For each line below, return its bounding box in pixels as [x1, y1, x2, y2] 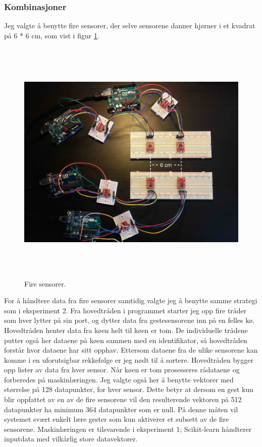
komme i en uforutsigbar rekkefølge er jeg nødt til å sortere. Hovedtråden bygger [4, 354, 253, 365]
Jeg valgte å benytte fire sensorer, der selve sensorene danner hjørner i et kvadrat [4, 20, 255, 31]
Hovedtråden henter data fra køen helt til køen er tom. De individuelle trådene [4, 324, 248, 335]
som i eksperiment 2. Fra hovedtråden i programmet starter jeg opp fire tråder [4, 305, 247, 315]
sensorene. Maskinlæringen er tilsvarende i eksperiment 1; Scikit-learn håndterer [4, 423, 252, 434]
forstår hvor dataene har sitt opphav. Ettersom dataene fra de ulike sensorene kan [4, 345, 258, 355]
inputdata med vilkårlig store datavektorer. [4, 433, 138, 444]
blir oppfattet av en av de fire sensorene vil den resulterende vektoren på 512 [4, 394, 242, 405]
